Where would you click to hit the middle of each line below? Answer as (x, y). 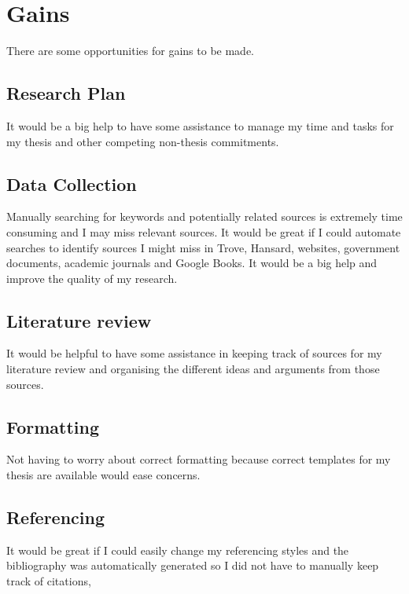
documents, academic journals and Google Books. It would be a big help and (192, 263)
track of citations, (49, 581)
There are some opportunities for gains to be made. (130, 51)
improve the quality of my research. (92, 278)
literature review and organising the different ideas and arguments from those (193, 369)
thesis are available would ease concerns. (103, 475)
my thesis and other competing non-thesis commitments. (143, 141)
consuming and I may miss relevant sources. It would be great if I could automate (204, 231)
